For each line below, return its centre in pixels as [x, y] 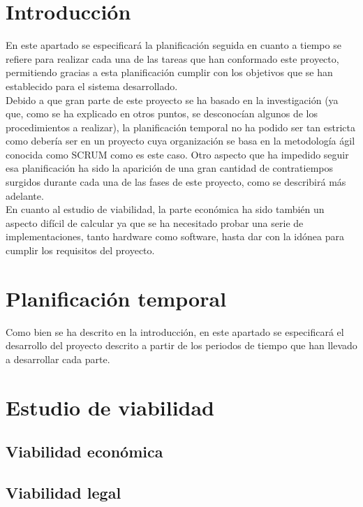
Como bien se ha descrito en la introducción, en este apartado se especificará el [175, 331]
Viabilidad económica [84, 451]
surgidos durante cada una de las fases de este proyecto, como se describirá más [176, 182]
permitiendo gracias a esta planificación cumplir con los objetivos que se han [169, 72]
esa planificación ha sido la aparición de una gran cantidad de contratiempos [169, 168]
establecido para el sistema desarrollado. [92, 86]
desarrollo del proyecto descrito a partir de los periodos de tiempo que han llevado [181, 345]
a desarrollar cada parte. [58, 359]
